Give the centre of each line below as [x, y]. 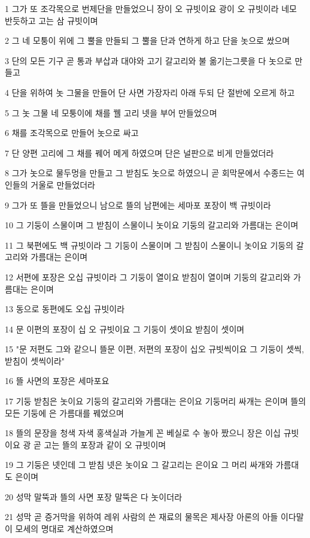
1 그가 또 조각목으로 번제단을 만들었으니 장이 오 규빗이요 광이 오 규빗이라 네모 [151, 8]
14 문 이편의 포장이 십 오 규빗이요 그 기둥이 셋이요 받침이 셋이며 [125, 329]
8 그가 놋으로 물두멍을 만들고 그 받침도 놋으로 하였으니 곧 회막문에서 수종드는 [150, 173]
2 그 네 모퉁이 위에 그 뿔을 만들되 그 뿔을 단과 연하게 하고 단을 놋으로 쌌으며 [148, 40]
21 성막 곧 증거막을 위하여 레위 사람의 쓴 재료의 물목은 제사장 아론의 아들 [142, 517]
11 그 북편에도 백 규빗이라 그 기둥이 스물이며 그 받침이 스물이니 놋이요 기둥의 [149, 245]
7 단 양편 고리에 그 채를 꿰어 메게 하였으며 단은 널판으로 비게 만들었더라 [139, 152]
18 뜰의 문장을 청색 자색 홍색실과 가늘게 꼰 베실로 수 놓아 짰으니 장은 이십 [143, 433]
